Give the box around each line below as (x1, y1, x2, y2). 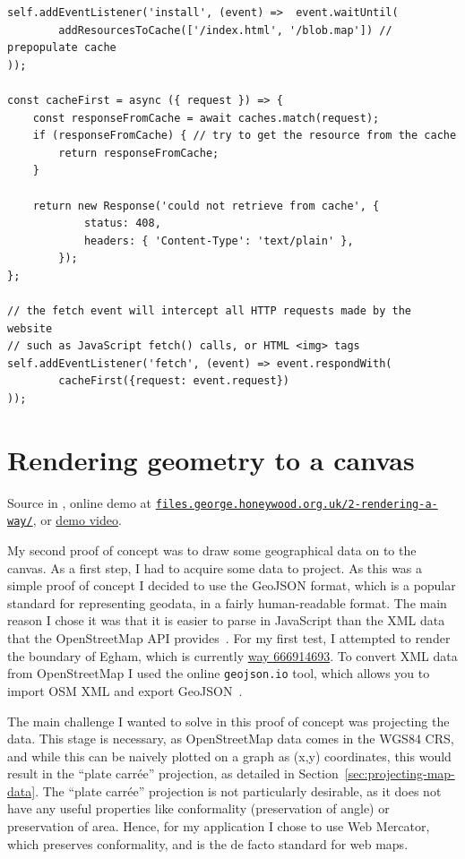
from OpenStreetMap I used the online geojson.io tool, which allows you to (7, 664, 430, 683)
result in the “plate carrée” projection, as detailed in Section (7, 764, 339, 783)
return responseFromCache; (58, 146, 220, 159)
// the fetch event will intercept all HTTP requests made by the (7, 305, 412, 318)
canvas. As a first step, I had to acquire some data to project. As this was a (7, 558, 423, 577)
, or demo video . (32, 511, 122, 529)
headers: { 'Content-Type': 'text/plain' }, (83, 234, 354, 247)
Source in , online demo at (7, 493, 152, 511)
